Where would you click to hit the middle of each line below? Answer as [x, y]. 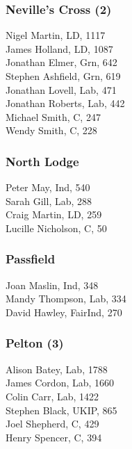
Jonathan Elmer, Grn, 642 [61, 62]
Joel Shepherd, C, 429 [52, 424]
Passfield [31, 259]
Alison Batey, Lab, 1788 [57, 369]
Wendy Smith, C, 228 [51, 130]
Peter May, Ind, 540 [48, 187]
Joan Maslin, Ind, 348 [52, 285]
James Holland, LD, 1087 [59, 48]
